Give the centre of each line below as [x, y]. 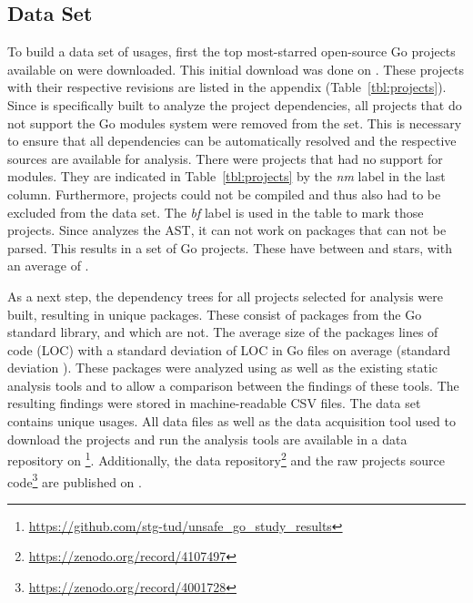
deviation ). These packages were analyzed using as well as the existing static [223, 368]
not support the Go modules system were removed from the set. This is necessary [235, 123]
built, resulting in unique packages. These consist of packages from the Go [215, 314]
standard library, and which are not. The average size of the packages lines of [223, 332]
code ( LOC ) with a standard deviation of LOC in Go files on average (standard [229, 349]
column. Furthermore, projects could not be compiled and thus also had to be [224, 194]
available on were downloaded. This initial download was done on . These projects [236, 69]
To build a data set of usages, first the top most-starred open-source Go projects [231, 51]
